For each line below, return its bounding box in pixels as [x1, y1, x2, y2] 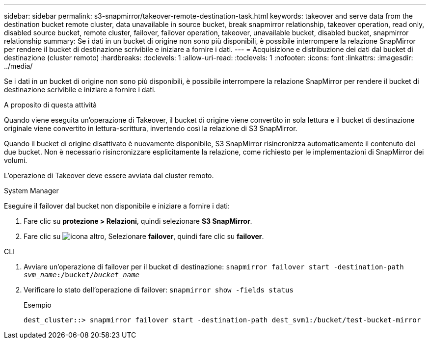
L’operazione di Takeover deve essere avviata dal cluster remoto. [4, 171, 214, 180]
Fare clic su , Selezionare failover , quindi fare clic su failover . [24, 232, 264, 240]
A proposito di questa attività [4, 101, 97, 109]
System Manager [4, 186, 59, 195]
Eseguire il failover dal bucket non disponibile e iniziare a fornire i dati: [4, 202, 230, 210]
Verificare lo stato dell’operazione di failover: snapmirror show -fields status [24, 286, 294, 294]
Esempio [24, 301, 52, 309]
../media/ [4, 62, 33, 70]
